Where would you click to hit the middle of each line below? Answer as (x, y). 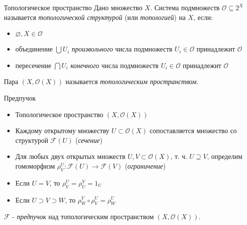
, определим (225, 156)
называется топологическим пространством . (132, 81)
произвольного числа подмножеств (122, 49)
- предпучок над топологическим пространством (83, 216)
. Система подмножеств (185, 7)
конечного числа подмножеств (115, 65)
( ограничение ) (145, 165)
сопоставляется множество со (193, 130)
